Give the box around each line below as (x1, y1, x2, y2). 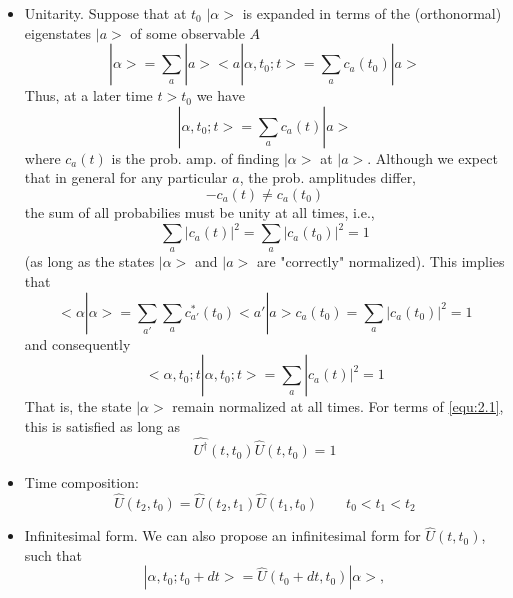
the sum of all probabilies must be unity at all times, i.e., (24, 201, 375, 222)
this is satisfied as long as (24, 415, 181, 436)
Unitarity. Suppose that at (24, 3, 187, 23)
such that (24, 544, 83, 565)
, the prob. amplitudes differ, (239, 167, 417, 188)
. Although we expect (367, 147, 498, 168)
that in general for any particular (24, 167, 228, 188)
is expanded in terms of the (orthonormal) (242, 3, 502, 23)
